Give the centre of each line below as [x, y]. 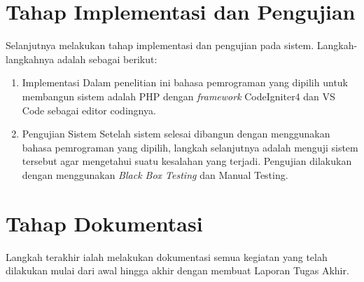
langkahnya [30, 59]
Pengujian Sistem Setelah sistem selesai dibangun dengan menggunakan [176, 134]
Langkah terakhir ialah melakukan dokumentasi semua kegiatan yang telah [167, 256]
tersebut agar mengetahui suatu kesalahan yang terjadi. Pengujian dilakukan [187, 161]
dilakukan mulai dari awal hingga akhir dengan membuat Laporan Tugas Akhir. [177, 270]
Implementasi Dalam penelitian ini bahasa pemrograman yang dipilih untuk [185, 82]
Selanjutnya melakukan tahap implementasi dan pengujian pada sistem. [160, 45]
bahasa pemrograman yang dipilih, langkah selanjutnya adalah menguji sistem [190, 147]
